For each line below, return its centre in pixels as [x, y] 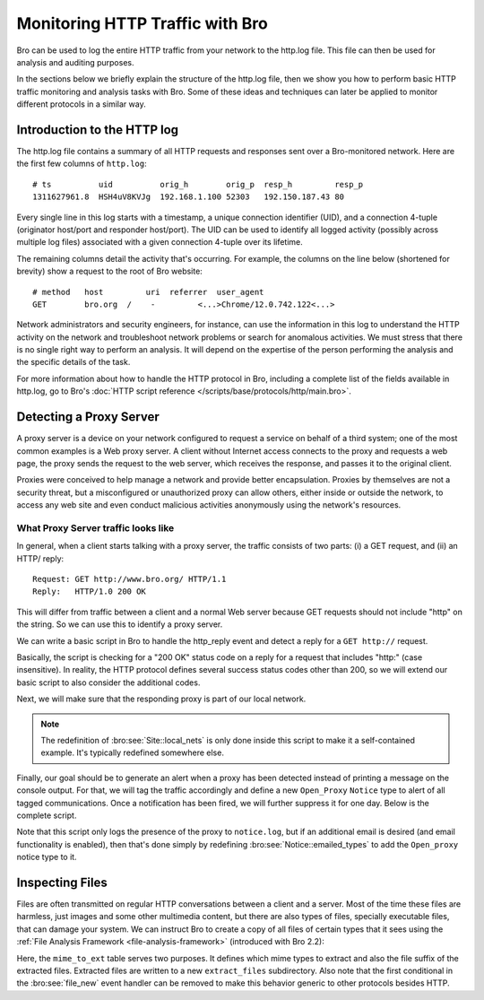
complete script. [47, 815]
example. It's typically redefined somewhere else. [132, 752]
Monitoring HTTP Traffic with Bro [142, 23]
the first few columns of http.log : [82, 164]
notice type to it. [47, 857]
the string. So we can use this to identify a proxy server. [120, 624]
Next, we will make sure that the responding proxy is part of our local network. [161, 699]
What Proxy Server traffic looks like [95, 527]
